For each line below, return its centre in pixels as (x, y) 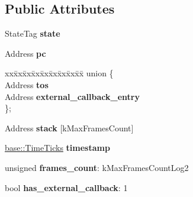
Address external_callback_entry (72, 96)
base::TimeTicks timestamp (57, 148)
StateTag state (33, 33)
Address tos (27, 84)
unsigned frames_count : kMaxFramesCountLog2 (97, 167)
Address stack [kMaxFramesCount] (69, 127)
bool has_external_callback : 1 (66, 187)
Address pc (25, 53)
